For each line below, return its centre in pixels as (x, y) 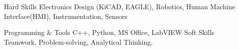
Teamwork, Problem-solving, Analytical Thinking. (78, 42)
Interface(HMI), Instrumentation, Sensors (66, 16)
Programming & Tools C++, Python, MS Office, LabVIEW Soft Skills (109, 32)
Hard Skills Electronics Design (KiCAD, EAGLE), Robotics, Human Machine (119, 6)
